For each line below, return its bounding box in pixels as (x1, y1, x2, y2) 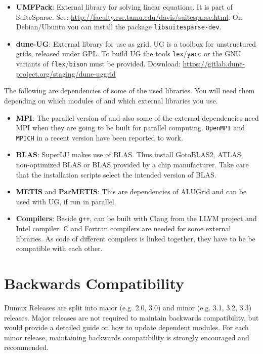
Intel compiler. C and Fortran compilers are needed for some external (16, 223, 231, 234)
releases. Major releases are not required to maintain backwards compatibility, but (4, 312, 259, 323)
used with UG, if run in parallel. (16, 196, 116, 206)
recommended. (4, 342, 49, 352)
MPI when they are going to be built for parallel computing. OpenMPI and (16, 122, 245, 133)
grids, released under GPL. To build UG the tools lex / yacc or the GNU (16, 48, 241, 59)
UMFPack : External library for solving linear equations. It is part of (16, 2, 233, 12)
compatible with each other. (16, 243, 103, 254)
